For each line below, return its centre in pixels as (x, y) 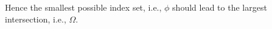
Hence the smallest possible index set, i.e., (83, 7)
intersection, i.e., (36, 19)
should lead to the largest (220, 7)
